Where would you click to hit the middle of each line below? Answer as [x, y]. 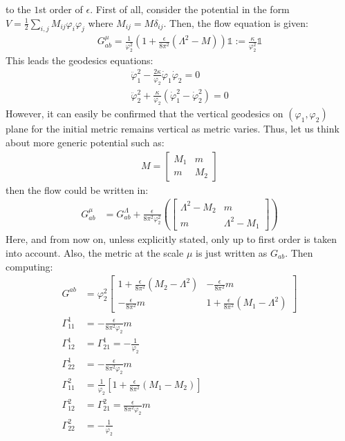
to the [18, 9]
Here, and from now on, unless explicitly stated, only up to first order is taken [171, 239]
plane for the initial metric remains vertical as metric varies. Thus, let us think [172, 129]
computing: [29, 266]
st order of [61, 9]
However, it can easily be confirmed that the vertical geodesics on [144, 114]
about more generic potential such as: [85, 143]
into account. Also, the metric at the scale [95, 252]
